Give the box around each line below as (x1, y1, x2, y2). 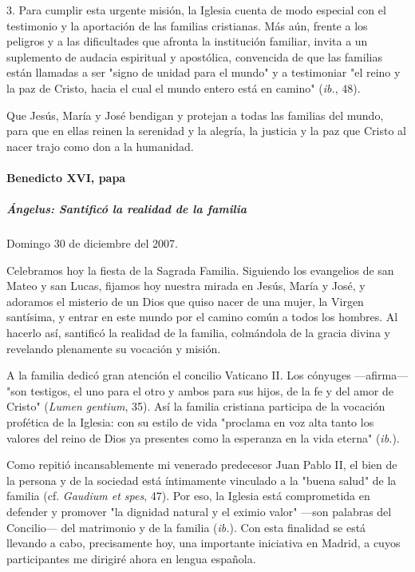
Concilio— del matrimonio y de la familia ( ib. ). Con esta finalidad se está (6, 518, 366, 535)
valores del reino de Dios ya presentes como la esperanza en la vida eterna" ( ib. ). (6, 429, 400, 446)
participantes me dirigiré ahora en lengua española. (6, 550, 256, 566)
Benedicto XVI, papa (6, 169, 126, 185)
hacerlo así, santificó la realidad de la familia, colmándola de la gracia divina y (6, 324, 390, 341)
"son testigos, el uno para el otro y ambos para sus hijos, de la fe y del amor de (6, 382, 394, 399)
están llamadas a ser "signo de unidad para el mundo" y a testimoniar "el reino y (6, 64, 401, 81)
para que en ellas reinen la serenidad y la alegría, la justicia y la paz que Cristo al (6, 122, 406, 139)
